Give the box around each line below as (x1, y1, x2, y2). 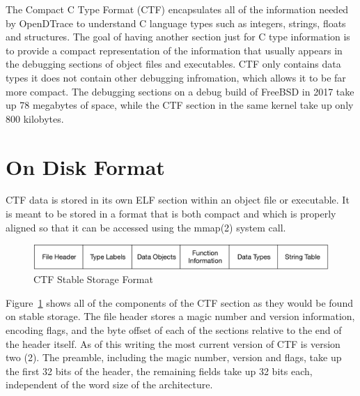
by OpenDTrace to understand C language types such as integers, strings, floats (6, 15, 346, 30)
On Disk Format (6, 152, 165, 181)
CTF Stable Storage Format (33, 272, 153, 287)
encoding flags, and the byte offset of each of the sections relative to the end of (6, 323, 342, 337)
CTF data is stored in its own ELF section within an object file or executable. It (6, 192, 350, 207)
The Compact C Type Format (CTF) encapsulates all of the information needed (6, 2, 349, 16)
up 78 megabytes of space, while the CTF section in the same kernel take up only (6, 98, 354, 112)
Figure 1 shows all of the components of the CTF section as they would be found (6, 295, 353, 310)
